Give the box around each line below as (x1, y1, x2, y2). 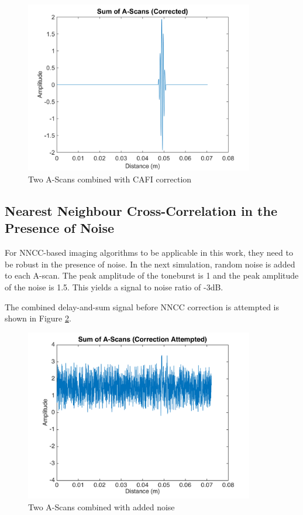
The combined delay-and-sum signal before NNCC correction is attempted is (5, 300, 279, 313)
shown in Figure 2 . (5, 312, 71, 324)
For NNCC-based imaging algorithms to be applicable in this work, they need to (5, 246, 293, 259)
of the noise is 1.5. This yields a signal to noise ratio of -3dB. (5, 281, 223, 293)
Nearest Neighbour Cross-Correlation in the (5, 202, 277, 220)
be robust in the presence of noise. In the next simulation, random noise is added (5, 257, 295, 270)
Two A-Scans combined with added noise (28, 500, 175, 513)
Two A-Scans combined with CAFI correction (28, 173, 192, 185)
